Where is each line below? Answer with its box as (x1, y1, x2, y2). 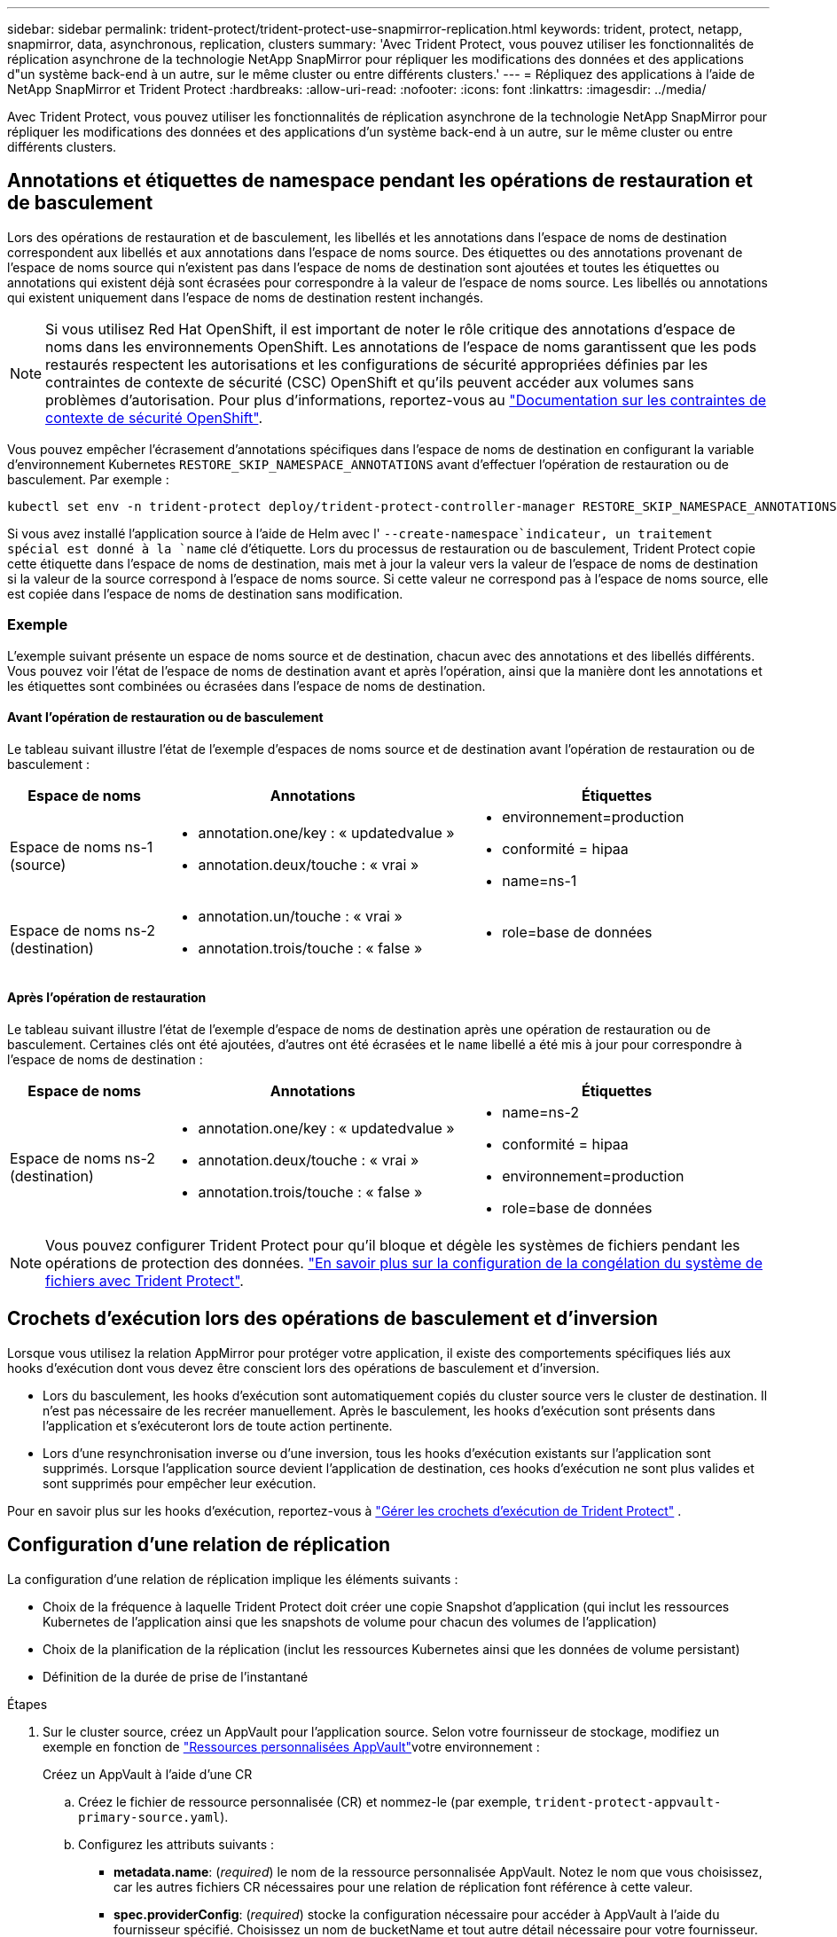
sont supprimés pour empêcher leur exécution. (43, 1475, 317, 1491)
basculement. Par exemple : (7, 471, 169, 487)
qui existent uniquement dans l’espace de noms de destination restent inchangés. (7, 289, 484, 305)
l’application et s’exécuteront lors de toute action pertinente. (43, 1417, 393, 1433)
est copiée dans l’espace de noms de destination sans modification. (7, 585, 403, 601)
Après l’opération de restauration (7, 990, 207, 1006)
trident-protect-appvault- (534, 1794, 722, 1809)
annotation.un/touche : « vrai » (198, 906, 403, 925)
